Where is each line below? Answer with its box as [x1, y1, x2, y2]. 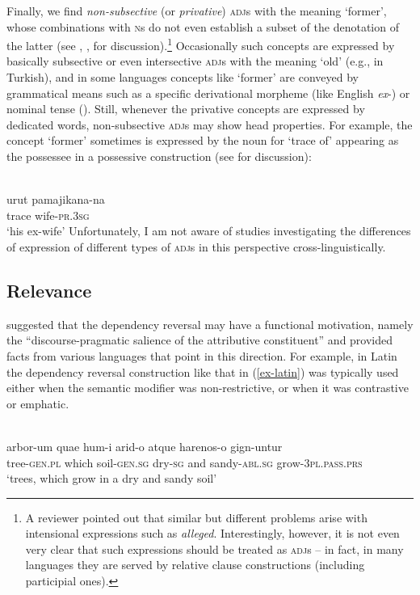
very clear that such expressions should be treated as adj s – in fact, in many [25, 540, 404, 557]
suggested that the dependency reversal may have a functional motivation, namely [6, 315, 414, 332]
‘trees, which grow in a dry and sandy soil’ [6, 470, 217, 487]
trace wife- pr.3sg [6, 206, 90, 223]
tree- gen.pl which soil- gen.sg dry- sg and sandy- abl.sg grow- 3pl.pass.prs [6, 454, 363, 471]
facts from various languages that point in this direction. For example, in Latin [6, 347, 397, 364]
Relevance [6, 277, 92, 302]
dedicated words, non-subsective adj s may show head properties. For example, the [6, 116, 413, 133]
